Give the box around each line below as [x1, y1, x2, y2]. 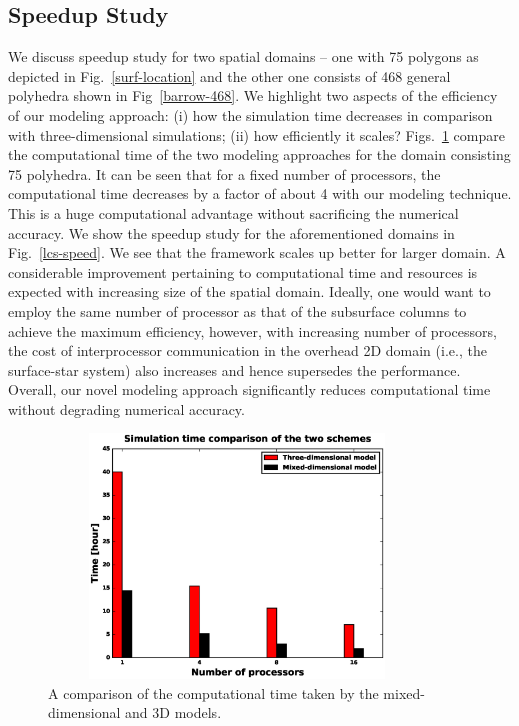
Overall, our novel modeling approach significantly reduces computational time [8, 379, 491, 400]
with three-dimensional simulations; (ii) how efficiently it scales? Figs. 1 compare [8, 124, 505, 145]
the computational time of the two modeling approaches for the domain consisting [8, 144, 511, 165]
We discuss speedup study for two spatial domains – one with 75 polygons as [8, 46, 479, 67]
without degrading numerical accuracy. [8, 398, 245, 419]
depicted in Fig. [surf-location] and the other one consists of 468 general [8, 65, 451, 86]
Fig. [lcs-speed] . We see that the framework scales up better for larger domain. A [8, 242, 506, 263]
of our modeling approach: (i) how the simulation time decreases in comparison [8, 104, 493, 125]
